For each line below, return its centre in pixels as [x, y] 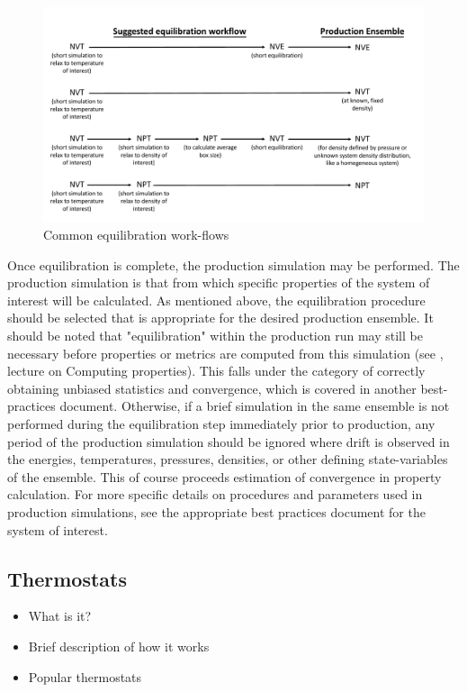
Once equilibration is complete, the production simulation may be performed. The [233, 264]
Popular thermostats [85, 676]
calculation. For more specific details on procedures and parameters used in [215, 494]
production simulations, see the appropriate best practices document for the [216, 512]
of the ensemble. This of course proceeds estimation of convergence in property [225, 476]
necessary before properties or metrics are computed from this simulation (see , [225, 353]
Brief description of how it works [119, 646]
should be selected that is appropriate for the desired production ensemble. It [220, 318]
